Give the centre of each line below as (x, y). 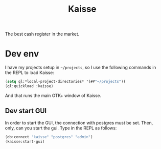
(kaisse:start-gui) (25, 141)
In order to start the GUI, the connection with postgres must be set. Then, (79, 123)
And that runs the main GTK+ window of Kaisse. (53, 95)
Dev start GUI (26, 111)
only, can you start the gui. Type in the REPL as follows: (61, 128)
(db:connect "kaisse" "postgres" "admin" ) (49, 137)
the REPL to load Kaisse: (30, 73)
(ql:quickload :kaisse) (29, 86)
